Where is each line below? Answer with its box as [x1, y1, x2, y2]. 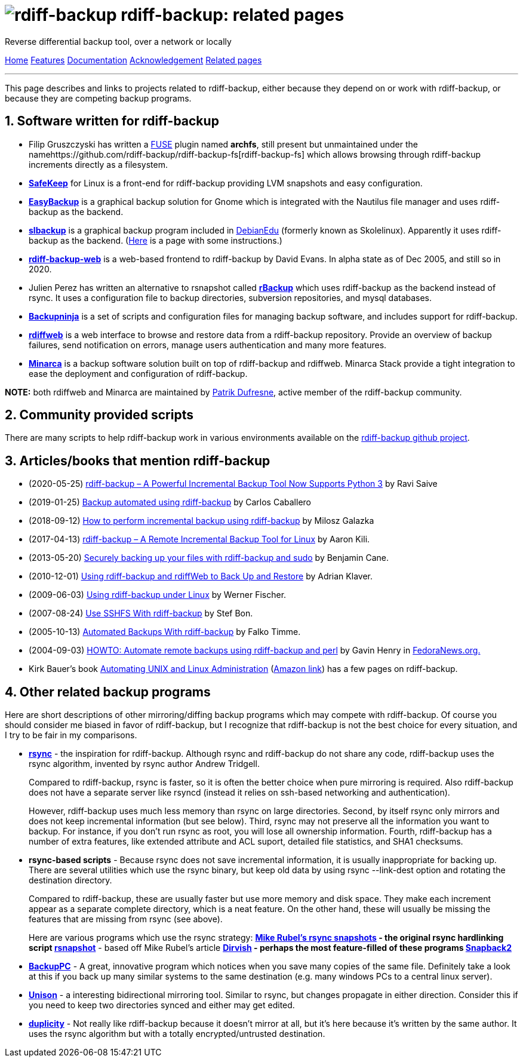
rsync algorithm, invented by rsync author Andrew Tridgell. [29, 759, 260, 769]
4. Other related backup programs [5, 684, 211, 699]
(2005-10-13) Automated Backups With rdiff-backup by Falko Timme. [29, 627, 301, 637]
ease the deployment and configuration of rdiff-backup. [29, 368, 248, 379]
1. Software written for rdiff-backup [5, 113, 219, 129]
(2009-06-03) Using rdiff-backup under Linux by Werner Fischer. [29, 590, 287, 600]
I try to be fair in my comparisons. [5, 730, 137, 741]
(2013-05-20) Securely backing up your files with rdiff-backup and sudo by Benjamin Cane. [29, 553, 389, 563]
